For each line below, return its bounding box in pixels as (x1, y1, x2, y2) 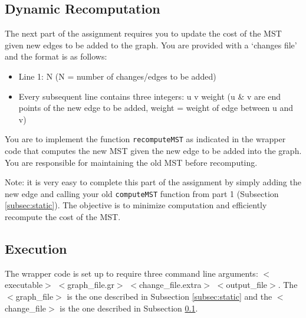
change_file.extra (139, 278, 202, 291)
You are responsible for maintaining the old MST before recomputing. (5, 156, 258, 168)
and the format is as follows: (5, 50, 107, 63)
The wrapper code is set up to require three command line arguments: (5, 267, 258, 279)
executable (5, 278, 43, 291)
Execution (5, 240, 67, 258)
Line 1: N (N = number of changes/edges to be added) (18, 70, 216, 82)
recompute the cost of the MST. (5, 211, 121, 223)
